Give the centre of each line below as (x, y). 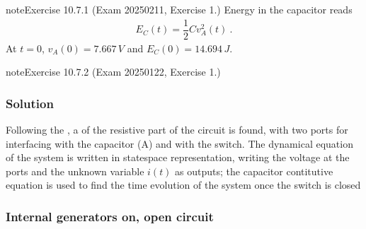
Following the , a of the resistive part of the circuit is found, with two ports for (177, 130)
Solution (30, 103)
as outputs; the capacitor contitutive (254, 171)
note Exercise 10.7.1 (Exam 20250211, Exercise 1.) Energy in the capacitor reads (179, 9)
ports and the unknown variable (75, 171)
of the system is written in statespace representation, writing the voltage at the (178, 157)
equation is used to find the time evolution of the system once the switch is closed (183, 185)
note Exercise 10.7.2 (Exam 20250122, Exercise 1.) (113, 72)
